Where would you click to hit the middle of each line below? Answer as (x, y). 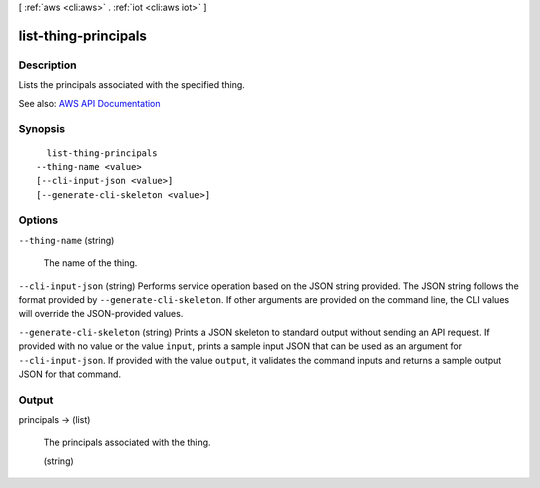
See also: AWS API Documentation (89, 103)
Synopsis (41, 129)
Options (38, 220)
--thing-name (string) (66, 240)
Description (47, 65)
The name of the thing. (90, 263)
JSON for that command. (70, 374)
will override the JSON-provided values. (101, 314)
